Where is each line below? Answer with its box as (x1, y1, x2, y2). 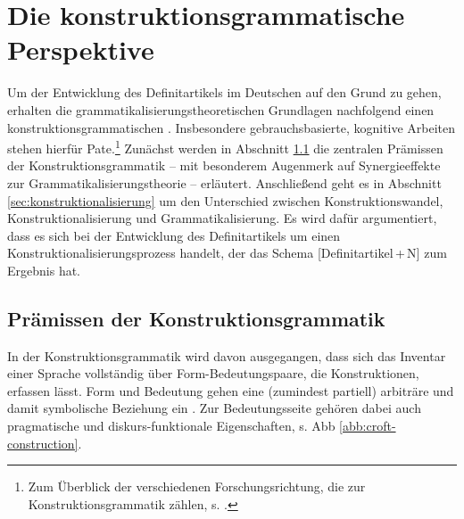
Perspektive (7, 31, 154, 68)
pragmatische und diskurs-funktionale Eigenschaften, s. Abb (7, 416, 336, 435)
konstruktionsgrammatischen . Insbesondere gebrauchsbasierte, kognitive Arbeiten (7, 118, 456, 136)
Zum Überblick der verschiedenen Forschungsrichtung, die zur (28, 477, 366, 496)
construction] (7, 433, 79, 452)
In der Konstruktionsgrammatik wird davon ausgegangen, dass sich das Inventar (7, 346, 446, 365)
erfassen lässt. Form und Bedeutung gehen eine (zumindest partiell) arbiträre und (7, 381, 454, 400)
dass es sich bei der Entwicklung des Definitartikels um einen (7, 226, 341, 244)
